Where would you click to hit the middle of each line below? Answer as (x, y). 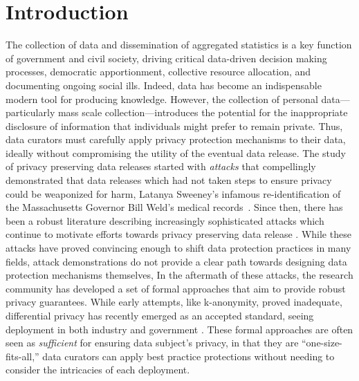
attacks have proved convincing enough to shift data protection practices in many (178, 248)
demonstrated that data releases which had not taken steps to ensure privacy (169, 180)
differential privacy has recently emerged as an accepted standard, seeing (160, 315)
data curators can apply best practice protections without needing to (188, 356)
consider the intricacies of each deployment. (98, 370)
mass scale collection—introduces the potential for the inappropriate (203, 112)
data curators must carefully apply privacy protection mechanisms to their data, (176, 139)
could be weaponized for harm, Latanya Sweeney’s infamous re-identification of (173, 193)
